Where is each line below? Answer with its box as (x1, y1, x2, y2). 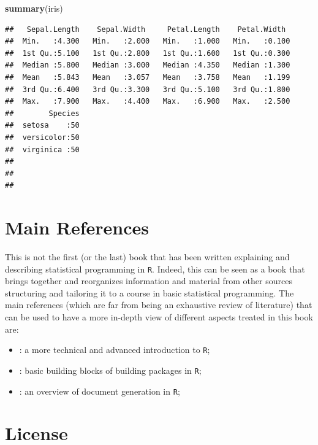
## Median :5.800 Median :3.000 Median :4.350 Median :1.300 (5, 61, 290, 70)
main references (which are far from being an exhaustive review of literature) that (5, 298, 312, 311)
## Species (5, 109, 80, 118)
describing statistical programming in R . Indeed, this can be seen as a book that (5, 262, 305, 275)
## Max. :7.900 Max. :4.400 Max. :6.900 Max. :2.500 (5, 97, 290, 106)
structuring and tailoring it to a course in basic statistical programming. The (5, 286, 294, 299)
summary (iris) (5, 2, 63, 14)
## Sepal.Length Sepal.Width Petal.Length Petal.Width (5, 25, 286, 34)
